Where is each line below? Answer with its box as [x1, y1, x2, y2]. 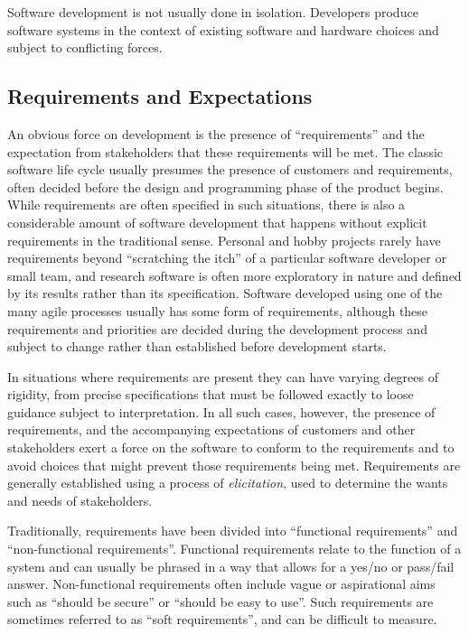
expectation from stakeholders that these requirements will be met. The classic [7, 142, 444, 161]
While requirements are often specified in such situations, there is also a [7, 195, 406, 214]
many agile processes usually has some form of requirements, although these [7, 301, 428, 320]
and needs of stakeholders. [7, 490, 153, 509]
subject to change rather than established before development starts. [7, 337, 387, 356]
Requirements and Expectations [7, 82, 313, 110]
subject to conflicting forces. [7, 38, 163, 57]
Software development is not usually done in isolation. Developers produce [7, 3, 418, 21]
